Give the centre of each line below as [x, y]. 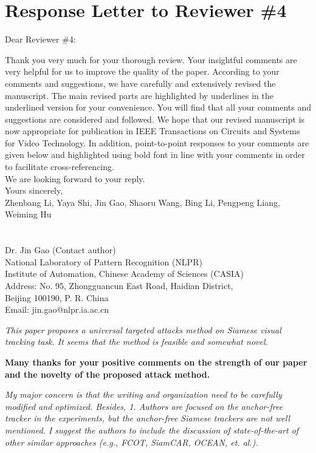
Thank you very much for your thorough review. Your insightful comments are [151, 59]
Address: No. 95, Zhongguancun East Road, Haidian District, [119, 285]
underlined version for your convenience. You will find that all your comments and [158, 107]
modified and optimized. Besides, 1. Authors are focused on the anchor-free [144, 406]
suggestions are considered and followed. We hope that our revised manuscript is [155, 119]
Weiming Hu [28, 214]
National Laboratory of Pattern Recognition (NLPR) [104, 261]
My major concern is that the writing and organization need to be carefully [143, 394]
